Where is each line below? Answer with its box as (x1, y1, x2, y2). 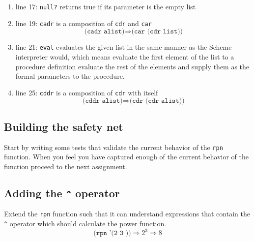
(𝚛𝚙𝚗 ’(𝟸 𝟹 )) (93, 230, 131, 237)
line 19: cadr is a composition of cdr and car (15, 18, 152, 28)
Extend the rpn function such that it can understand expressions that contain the (4, 209, 250, 219)
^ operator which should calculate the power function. (4, 218, 167, 228)
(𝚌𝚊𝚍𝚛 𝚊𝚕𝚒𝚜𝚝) (84, 28, 125, 35)
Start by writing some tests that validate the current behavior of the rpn (4, 142, 223, 152)
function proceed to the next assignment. (4, 161, 127, 171)
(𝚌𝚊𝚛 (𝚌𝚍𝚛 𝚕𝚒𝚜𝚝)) (131, 28, 183, 35)
